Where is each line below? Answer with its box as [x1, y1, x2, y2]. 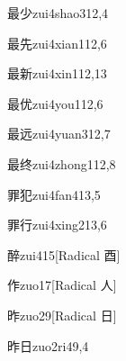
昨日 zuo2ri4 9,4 [7, 336, 89, 355]
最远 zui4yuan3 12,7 [7, 124, 111, 143]
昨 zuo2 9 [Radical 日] [7, 305, 117, 324]
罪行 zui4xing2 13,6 [7, 215, 107, 234]
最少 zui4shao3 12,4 [7, 4, 109, 22]
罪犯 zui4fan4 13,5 [7, 185, 101, 203]
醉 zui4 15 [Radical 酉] [7, 245, 121, 264]
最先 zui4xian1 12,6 [7, 33, 107, 52]
